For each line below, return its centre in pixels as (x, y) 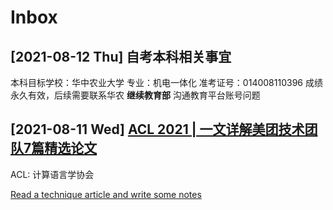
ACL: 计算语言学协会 (52, 174)
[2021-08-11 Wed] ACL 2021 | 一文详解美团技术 (157, 129)
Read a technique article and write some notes (106, 194)
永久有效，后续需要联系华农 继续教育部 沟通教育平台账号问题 (135, 95)
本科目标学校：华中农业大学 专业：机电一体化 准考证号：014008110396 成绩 (166, 82)
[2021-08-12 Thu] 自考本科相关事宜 (121, 56)
